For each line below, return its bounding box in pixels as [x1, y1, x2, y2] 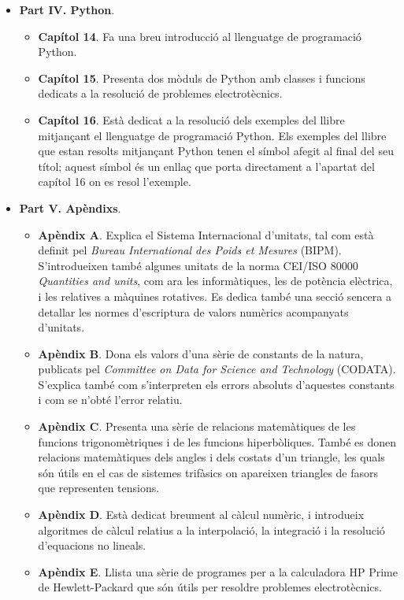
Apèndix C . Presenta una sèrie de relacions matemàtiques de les [38, 418, 356, 435]
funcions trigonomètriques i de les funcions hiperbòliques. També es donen [38, 433, 397, 450]
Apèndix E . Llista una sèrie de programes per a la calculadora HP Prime [38, 563, 398, 580]
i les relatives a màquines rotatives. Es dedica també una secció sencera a [38, 287, 391, 304]
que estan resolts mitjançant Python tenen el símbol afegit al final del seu [38, 143, 394, 159]
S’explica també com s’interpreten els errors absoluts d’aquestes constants [38, 376, 395, 392]
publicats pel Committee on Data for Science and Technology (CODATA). [38, 361, 396, 377]
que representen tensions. [38, 480, 160, 496]
